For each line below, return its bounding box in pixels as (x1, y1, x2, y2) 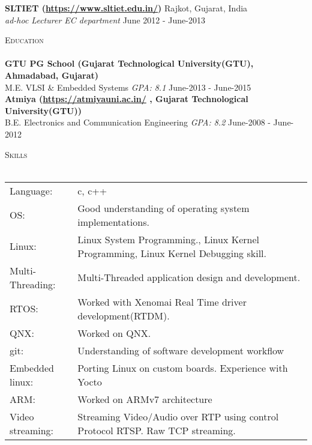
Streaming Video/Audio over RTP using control (77, 409, 279, 423)
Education (5, 34, 44, 46)
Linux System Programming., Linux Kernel (77, 232, 259, 246)
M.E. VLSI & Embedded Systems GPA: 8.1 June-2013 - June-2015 (5, 80, 251, 93)
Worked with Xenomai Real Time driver (77, 294, 247, 309)
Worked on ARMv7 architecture (77, 392, 212, 406)
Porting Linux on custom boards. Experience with (77, 360, 288, 375)
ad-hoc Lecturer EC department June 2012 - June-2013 (5, 13, 205, 26)
